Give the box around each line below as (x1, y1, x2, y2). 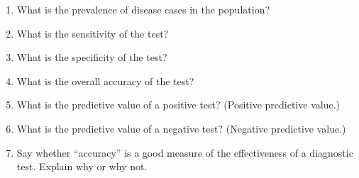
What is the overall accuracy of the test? (16, 73, 194, 88)
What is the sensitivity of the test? (16, 26, 169, 40)
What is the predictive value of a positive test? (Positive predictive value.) (16, 97, 340, 112)
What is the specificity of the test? (16, 50, 167, 65)
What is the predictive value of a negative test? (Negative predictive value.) (16, 121, 346, 135)
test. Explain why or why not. (16, 159, 148, 174)
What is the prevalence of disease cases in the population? (16, 2, 270, 16)
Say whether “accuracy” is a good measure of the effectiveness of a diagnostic (16, 145, 353, 160)
